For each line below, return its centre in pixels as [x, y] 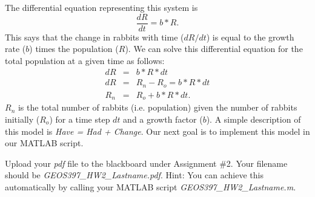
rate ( [15, 49]
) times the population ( [74, 49]
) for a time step [80, 119]
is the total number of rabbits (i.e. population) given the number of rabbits [157, 107]
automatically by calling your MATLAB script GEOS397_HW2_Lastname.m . [151, 187]
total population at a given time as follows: [85, 60]
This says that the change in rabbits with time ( [94, 37]
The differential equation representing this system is [101, 7]
